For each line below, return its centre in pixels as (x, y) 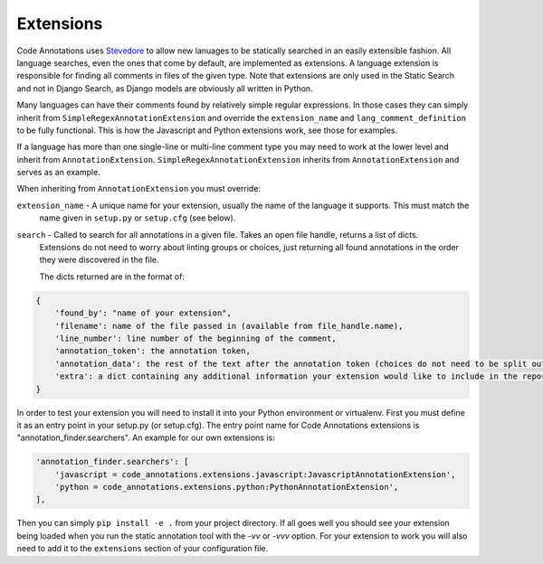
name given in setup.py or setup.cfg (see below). (138, 218)
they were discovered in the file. (99, 260)
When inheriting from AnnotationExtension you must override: (139, 189)
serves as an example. (59, 173)
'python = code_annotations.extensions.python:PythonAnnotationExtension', (227, 487)
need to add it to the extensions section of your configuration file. (143, 549)
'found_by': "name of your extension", (143, 313)
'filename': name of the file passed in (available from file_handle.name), (229, 326)
